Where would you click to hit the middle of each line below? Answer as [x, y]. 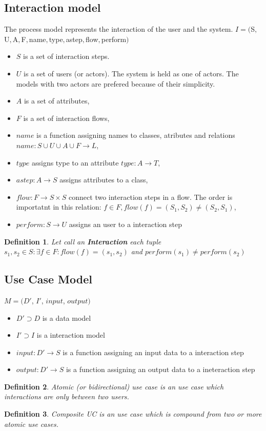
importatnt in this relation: [59, 207]
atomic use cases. [31, 424]
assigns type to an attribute [75, 162]
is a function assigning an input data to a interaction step [153, 352]
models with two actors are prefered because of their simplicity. [116, 83]
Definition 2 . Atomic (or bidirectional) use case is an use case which [114, 386]
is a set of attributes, [57, 101]
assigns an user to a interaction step [125, 224]
